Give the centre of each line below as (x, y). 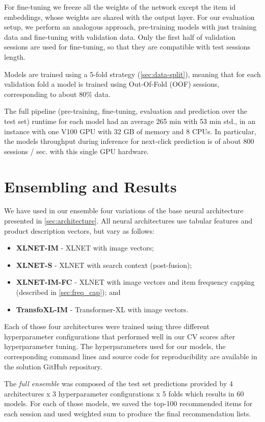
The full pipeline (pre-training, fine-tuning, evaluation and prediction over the (126, 111)
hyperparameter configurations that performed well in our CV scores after (120, 336)
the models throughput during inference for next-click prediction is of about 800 (129, 141)
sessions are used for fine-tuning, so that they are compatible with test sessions (127, 47)
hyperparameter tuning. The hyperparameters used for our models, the (115, 346)
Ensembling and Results (90, 186)
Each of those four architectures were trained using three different (107, 326)
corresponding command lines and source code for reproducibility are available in (131, 356)
